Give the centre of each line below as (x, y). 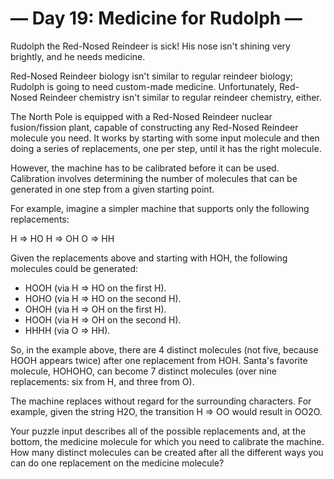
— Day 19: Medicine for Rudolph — (156, 18)
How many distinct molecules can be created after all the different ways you (167, 452)
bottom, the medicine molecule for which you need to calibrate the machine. (167, 441)
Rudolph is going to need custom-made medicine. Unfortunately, (144, 86)
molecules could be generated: (74, 268)
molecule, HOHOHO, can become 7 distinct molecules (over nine (143, 371)
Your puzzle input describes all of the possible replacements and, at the (158, 431)
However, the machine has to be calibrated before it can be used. (145, 168)
